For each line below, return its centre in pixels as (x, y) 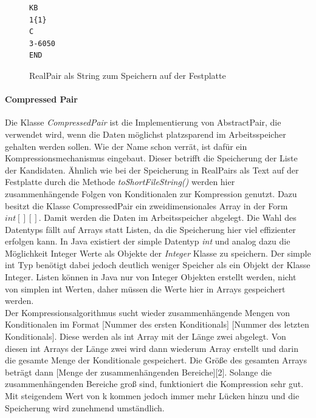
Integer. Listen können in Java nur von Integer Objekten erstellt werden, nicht (151, 277)
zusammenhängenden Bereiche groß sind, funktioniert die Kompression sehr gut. (154, 384)
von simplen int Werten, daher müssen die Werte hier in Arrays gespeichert (145, 288)
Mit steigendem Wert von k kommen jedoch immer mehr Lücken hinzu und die (152, 396)
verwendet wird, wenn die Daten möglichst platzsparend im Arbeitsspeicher (146, 134)
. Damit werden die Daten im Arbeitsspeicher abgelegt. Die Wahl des (167, 217)
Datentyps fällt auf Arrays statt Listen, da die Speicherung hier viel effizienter (150, 229)
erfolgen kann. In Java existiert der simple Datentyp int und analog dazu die (148, 241)
